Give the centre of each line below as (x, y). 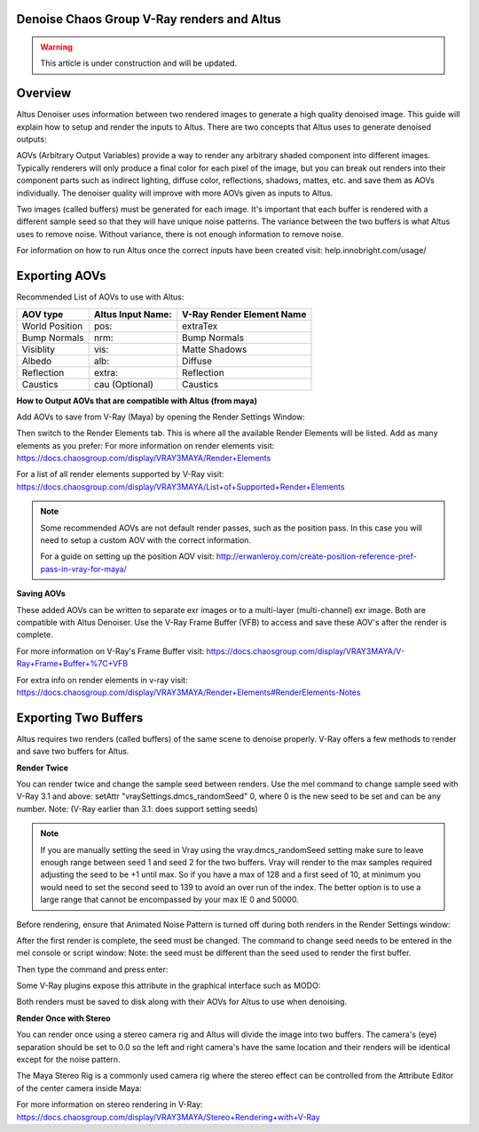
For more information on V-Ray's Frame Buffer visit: (110, 651)
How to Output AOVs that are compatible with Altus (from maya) (137, 401)
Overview (44, 93)
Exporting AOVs (61, 276)
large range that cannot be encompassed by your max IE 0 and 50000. (169, 900)
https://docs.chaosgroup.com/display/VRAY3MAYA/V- (306, 651)
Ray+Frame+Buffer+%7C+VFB (72, 664)
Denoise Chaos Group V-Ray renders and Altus (149, 19)
